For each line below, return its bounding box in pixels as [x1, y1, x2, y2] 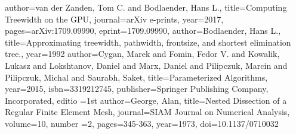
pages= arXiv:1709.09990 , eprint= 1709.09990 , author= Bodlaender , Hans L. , [5, 24, 281, 37]
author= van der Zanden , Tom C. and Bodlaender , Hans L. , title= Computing [5, 1, 287, 13]
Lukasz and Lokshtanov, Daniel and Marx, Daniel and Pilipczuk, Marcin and [5, 59, 288, 71]
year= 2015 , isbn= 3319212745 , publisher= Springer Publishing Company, [5, 82, 269, 95]
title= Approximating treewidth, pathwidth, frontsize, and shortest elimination [5, 36, 291, 48]
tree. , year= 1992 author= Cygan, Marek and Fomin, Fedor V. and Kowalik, [5, 47, 280, 60]
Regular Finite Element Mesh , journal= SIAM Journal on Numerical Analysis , [5, 106, 290, 118]
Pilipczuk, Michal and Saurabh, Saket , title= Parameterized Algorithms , [5, 71, 268, 83]
